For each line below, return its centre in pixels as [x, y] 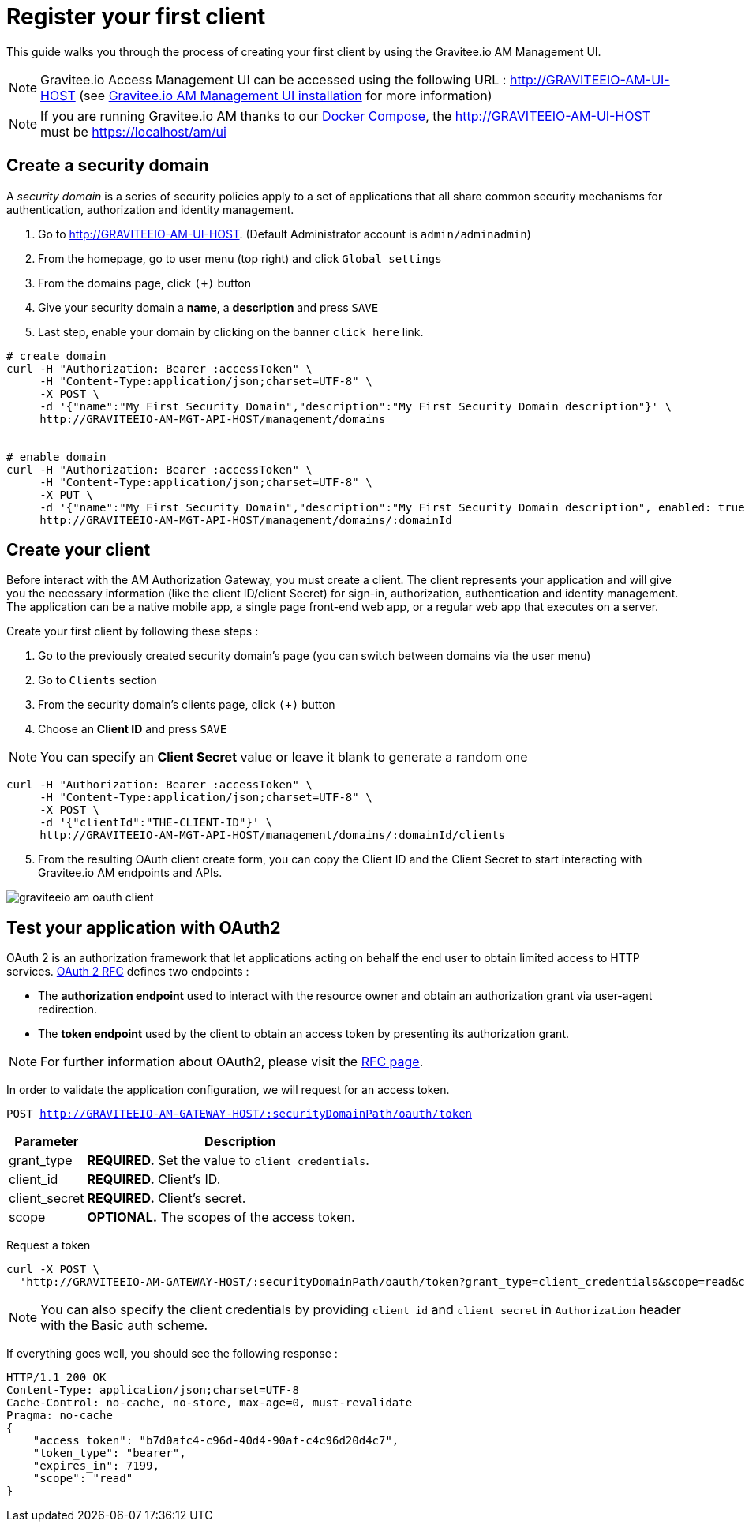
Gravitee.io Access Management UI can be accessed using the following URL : [273, 79]
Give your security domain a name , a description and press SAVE [208, 307]
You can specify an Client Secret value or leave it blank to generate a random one [284, 757]
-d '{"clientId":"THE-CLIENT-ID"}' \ [156, 823]
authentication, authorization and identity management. [150, 209]
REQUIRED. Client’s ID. [154, 1180]
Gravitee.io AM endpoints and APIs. [130, 873]
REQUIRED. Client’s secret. [167, 1198]
